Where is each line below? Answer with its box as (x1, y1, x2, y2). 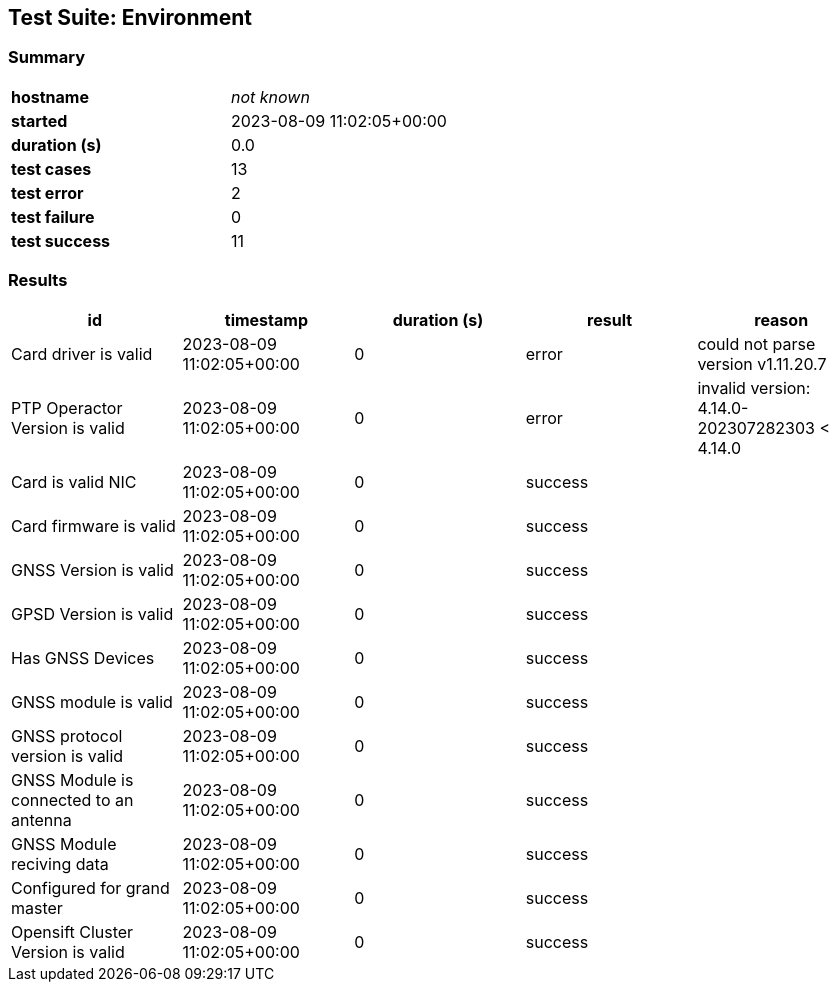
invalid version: (697, 377, 811, 398)
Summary (8, 47, 86, 68)
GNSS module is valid (11, 691, 173, 712)
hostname (11, 86, 89, 107)
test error (11, 182, 84, 203)
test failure (11, 206, 95, 227)
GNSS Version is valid (11, 559, 174, 580)
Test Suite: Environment (8, 5, 252, 30)
